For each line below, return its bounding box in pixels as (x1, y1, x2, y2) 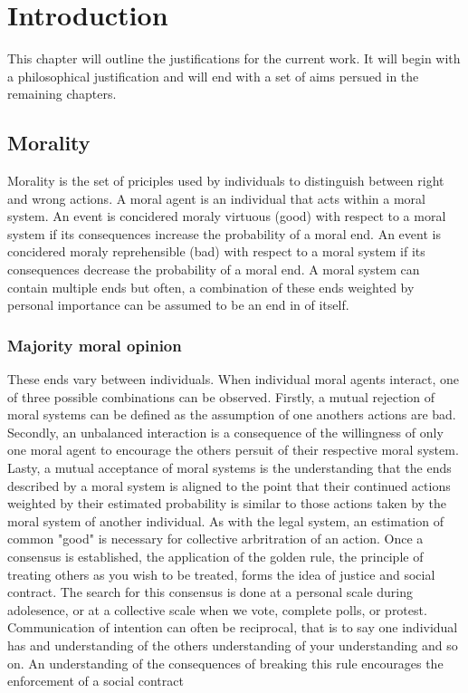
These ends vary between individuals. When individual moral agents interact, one (7, 370, 459, 389)
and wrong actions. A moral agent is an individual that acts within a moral (7, 188, 425, 207)
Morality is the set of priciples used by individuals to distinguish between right (7, 171, 444, 190)
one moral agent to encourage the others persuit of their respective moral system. (7, 440, 459, 459)
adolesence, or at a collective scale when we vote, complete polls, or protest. (7, 600, 427, 619)
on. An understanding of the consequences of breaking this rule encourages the (7, 653, 444, 672)
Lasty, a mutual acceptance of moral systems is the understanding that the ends (7, 458, 452, 477)
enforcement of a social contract (7, 671, 184, 690)
